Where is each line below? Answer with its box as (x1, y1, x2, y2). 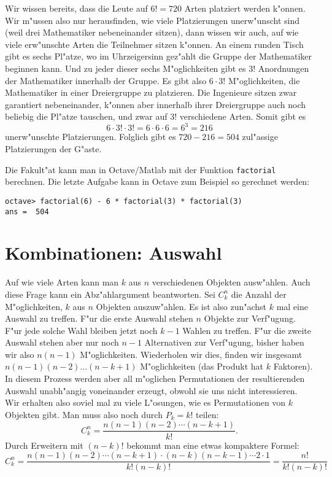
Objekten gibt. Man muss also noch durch (5, 408, 163, 421)
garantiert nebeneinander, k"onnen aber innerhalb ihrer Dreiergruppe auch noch (5, 98, 306, 111)
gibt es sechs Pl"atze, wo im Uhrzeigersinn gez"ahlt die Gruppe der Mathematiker (5, 50, 312, 63)
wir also (5, 347, 34, 360)
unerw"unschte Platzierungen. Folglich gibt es (5, 130, 176, 143)
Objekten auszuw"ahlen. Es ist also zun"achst (96, 300, 267, 312)
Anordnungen (258, 61, 309, 74)
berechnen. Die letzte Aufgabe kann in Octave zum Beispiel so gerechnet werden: (5, 175, 310, 188)
